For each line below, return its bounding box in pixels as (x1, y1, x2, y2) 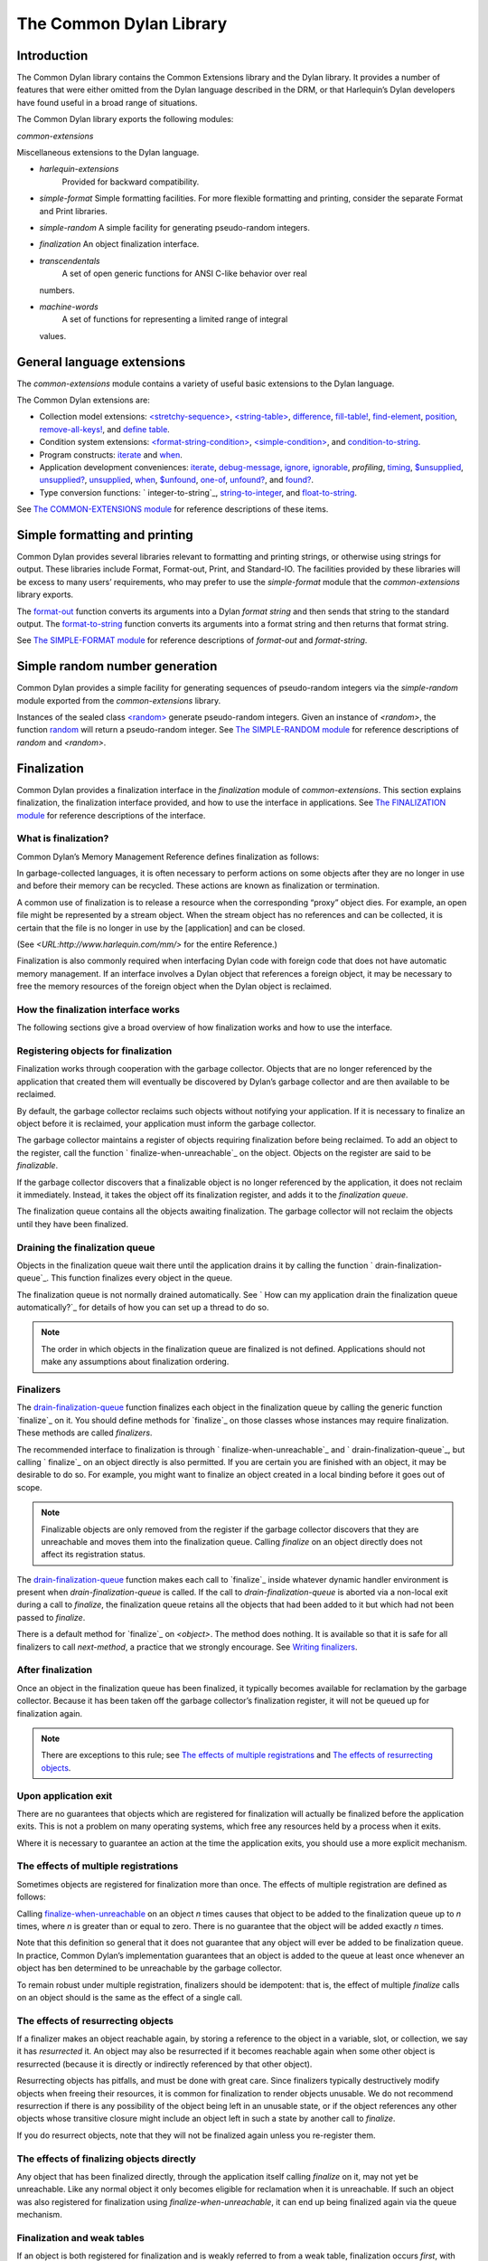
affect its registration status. (41, 1549, 146, 1560)
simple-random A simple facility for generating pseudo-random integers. (39, 222, 311, 232)
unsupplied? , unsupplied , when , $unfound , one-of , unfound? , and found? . (39, 475, 314, 486)
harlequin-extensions (39, 164, 119, 175)
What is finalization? (16, 832, 109, 845)
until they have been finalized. (16, 1218, 128, 1229)
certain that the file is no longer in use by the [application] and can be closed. (16, 922, 305, 933)
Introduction (16, 48, 89, 63)
